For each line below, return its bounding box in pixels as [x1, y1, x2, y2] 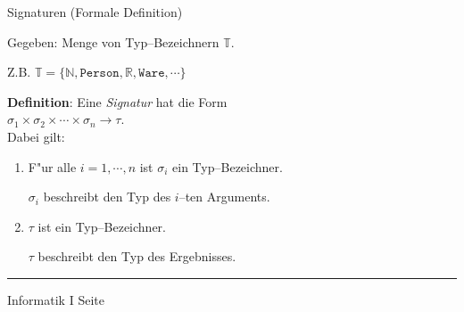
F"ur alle [28, 157, 77, 176]
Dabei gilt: [7, 127, 65, 145]
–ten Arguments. [178, 187, 270, 206]
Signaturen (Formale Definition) [7, 3, 183, 21]
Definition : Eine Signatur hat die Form [7, 92, 228, 111]
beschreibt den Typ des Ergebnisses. [37, 247, 236, 266]
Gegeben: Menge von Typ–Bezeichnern [7, 32, 220, 51]
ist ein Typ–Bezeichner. [37, 217, 166, 235]
